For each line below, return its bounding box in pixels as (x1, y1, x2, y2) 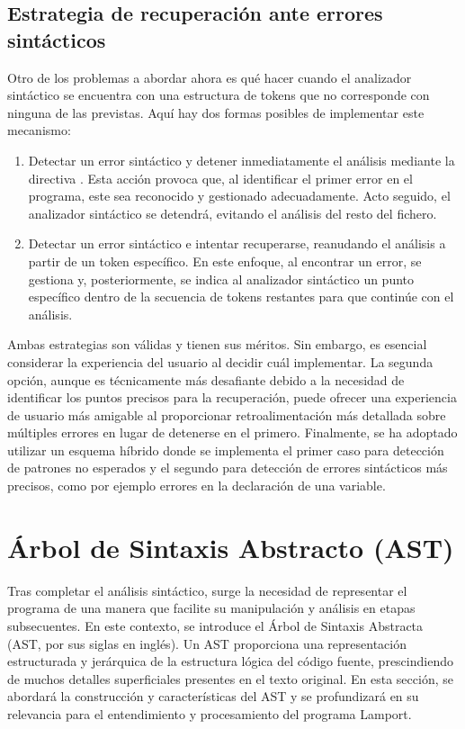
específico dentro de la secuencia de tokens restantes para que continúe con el (28, 287, 454, 306)
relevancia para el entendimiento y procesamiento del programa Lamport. (7, 704, 412, 723)
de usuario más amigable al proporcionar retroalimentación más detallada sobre (7, 405, 446, 424)
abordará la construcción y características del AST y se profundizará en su (7, 687, 419, 706)
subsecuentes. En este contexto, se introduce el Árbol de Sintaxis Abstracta (7, 616, 424, 634)
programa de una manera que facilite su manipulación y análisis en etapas (7, 598, 416, 617)
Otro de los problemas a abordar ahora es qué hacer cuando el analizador (7, 67, 412, 86)
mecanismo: (7, 121, 71, 139)
